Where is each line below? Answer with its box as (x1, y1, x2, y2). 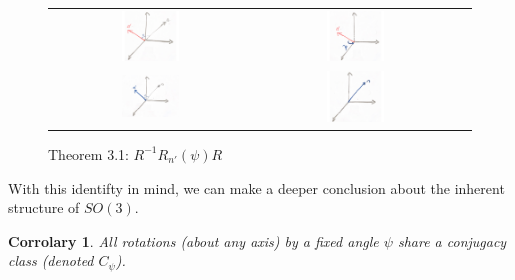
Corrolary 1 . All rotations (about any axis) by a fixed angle (8, 230, 379, 251)
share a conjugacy (397, 230, 507, 251)
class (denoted (8, 250, 94, 271)
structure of (8, 197, 80, 218)
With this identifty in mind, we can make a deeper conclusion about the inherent (8, 177, 505, 198)
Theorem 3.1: (48, 143, 129, 164)
